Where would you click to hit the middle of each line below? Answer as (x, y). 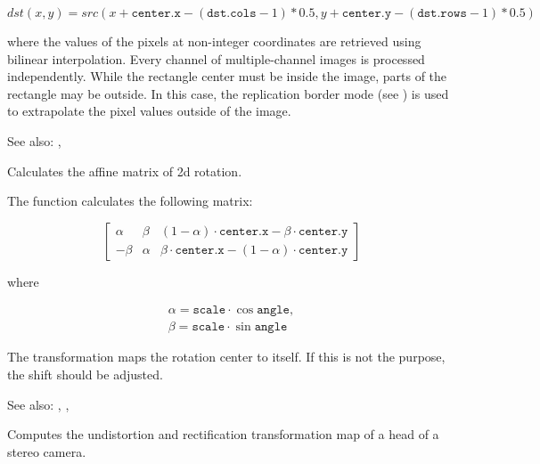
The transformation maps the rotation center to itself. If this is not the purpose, (226, 357)
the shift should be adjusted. (85, 374)
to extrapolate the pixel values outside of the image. (149, 111)
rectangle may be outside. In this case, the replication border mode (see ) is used (228, 93)
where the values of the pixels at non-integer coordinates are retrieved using (214, 41)
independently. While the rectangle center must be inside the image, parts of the (227, 76)
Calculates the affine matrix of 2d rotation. (125, 171)
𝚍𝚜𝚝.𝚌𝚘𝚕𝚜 (232, 13)
